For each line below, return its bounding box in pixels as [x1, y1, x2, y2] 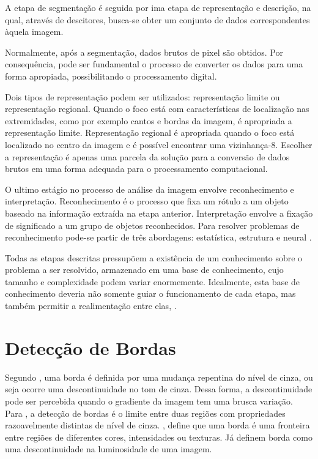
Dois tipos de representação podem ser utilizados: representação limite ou [5, 90, 280, 103]
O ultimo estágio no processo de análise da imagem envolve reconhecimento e [5, 182, 294, 195]
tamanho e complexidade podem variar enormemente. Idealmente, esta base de [5, 275, 300, 288]
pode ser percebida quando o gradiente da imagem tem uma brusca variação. [5, 394, 293, 407]
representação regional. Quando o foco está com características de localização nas [5, 102, 309, 115]
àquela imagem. [5, 25, 64, 38]
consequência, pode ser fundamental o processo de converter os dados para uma [5, 58, 303, 70]
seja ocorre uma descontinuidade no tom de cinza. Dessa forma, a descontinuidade [5, 382, 312, 395]
